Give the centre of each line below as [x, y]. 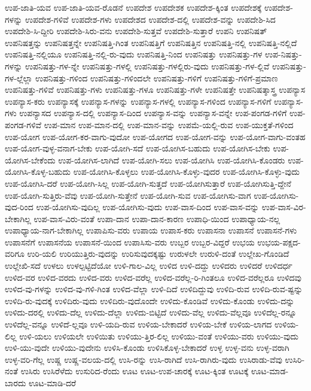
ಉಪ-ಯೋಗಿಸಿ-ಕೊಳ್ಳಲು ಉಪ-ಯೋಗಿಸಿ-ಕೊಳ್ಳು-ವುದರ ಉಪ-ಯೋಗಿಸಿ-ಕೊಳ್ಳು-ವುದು [187, 172]
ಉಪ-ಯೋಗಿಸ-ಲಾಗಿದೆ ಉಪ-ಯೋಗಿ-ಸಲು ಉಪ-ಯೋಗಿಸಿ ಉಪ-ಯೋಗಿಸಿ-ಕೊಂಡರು [172, 160]
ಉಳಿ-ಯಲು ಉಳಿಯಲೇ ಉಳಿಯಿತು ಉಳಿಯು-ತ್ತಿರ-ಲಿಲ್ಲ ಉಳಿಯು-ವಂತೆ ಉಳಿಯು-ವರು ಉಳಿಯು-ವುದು [159, 336]
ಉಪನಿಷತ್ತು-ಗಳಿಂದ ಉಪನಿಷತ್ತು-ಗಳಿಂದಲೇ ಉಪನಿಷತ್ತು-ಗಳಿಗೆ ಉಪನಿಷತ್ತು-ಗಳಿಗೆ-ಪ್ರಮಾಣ [156, 78]
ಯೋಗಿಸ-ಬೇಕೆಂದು [30, 160]
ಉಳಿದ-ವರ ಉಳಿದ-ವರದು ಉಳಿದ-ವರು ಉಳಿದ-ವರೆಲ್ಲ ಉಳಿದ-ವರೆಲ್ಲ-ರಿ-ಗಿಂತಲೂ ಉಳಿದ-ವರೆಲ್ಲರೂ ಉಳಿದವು [153, 277]
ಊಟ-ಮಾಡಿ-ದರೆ [53, 383]
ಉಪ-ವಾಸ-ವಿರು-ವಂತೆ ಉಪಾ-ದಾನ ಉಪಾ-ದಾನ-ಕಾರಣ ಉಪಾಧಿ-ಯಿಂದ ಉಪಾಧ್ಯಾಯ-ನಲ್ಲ [157, 218]
